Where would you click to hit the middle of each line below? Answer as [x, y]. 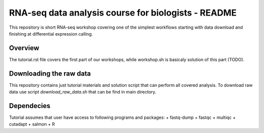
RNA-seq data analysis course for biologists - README [123, 13]
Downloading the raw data [50, 73]
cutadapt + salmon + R [32, 124]
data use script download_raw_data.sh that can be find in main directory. [83, 92]
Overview [24, 48]
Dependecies [30, 105]
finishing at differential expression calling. [51, 34]
